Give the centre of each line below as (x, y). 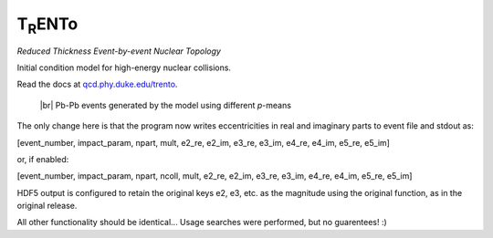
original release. (47, 206)
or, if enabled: (43, 159)
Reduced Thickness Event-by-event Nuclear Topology (119, 51)
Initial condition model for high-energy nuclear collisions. (124, 67)
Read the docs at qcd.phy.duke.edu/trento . (97, 84)
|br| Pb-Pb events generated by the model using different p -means (166, 105)
